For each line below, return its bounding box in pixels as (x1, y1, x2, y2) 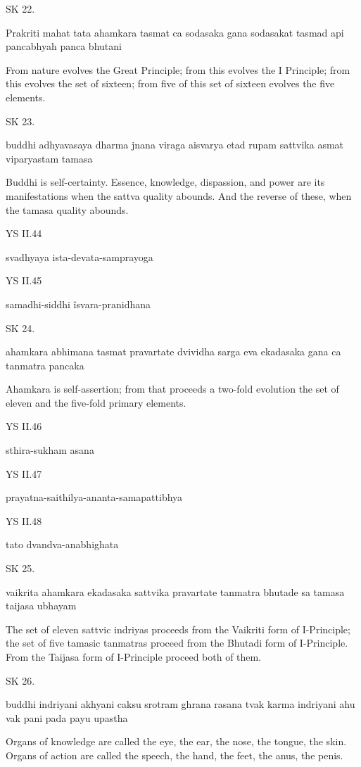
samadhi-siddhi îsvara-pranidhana (6, 296, 151, 311)
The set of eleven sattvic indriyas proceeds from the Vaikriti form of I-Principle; (6, 621, 350, 636)
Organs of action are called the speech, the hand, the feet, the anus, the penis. (6, 747, 343, 762)
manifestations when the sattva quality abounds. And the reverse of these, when (6, 188, 352, 203)
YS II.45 (6, 273, 42, 288)
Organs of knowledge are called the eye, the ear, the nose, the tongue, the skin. (6, 734, 347, 749)
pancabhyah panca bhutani (6, 39, 122, 53)
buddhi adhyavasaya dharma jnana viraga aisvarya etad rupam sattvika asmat (6, 137, 344, 152)
